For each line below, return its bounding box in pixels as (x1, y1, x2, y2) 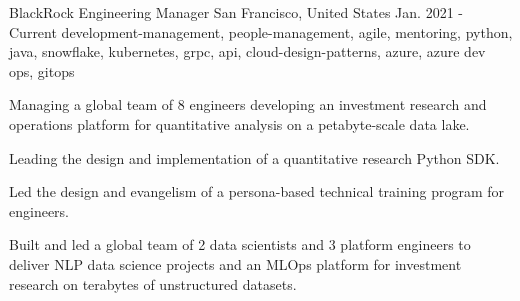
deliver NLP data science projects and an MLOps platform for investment (9, 253, 462, 274)
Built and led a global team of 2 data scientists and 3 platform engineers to (9, 234, 471, 255)
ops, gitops (9, 60, 75, 81)
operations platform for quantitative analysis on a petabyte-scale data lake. (9, 113, 470, 134)
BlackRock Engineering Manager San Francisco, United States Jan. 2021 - (9, 2, 463, 22)
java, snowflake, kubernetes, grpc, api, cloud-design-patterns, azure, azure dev (9, 41, 486, 62)
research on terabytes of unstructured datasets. (9, 273, 297, 294)
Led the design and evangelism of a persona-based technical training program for (9, 181, 504, 202)
